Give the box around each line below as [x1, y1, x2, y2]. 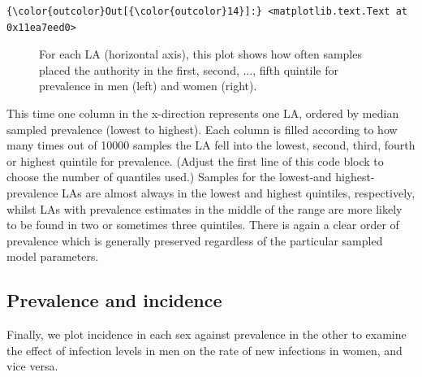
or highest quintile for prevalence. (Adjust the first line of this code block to [6, 152, 384, 169]
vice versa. [6, 357, 58, 375]
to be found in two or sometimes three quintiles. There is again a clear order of [6, 216, 399, 233]
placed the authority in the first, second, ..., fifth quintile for [39, 61, 338, 78]
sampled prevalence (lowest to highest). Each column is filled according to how [6, 120, 398, 137]
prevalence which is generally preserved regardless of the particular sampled [6, 232, 383, 249]
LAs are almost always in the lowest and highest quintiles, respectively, [62, 184, 416, 201]
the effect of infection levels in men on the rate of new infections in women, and [6, 341, 403, 358]
